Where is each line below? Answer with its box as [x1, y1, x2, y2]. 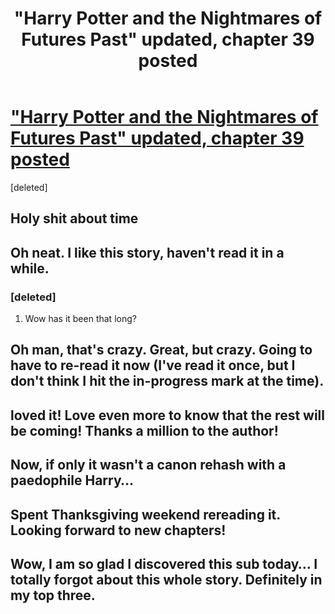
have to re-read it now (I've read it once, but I [10, 357, 296, 374]
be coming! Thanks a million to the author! [10, 422, 279, 439]
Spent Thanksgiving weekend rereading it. [10, 506, 281, 523]
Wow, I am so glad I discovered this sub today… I [10, 555, 318, 572]
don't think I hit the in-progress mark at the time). [10, 373, 325, 390]
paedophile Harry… [10, 472, 135, 489]
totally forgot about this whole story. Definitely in [10, 571, 323, 588]
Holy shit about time [10, 210, 139, 227]
